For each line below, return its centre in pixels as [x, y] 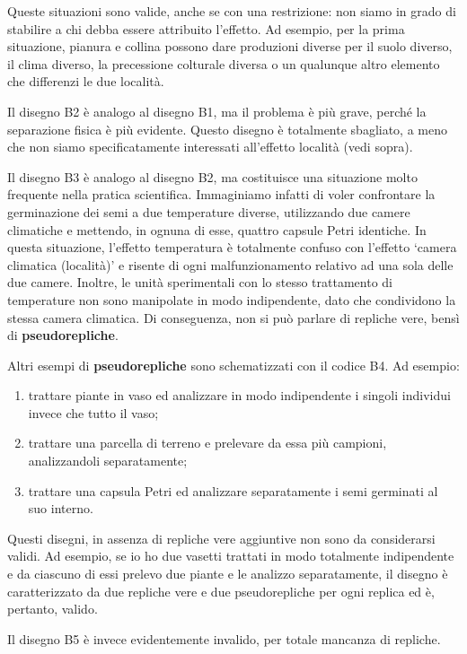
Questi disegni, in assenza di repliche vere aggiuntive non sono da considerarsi [221, 538]
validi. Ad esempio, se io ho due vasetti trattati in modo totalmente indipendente [231, 556]
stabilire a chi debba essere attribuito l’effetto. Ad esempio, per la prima [206, 28]
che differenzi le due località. [86, 81]
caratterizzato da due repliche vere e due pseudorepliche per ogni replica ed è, [221, 591]
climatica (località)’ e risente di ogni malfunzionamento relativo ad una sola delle [230, 264]
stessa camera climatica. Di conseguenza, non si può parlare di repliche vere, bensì [233, 317]
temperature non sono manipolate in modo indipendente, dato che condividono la [232, 299]
